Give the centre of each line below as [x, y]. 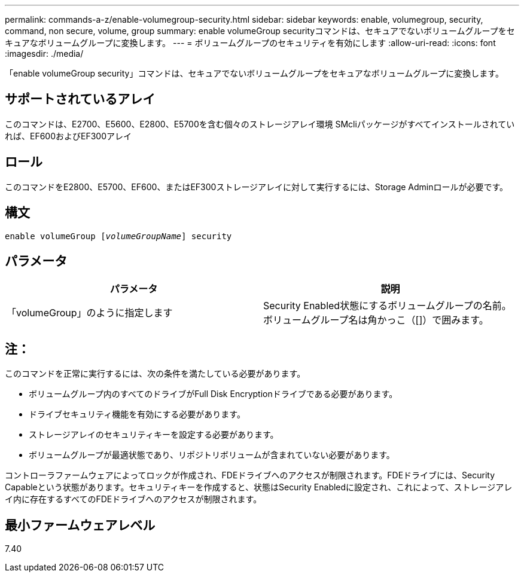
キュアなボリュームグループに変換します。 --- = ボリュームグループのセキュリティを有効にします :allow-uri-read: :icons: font [250, 43]
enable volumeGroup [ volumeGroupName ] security [118, 236]
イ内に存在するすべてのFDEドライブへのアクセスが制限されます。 [133, 499]
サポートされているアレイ [80, 99]
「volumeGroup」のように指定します [90, 313]
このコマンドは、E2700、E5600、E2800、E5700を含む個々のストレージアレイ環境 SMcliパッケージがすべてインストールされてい [260, 124]
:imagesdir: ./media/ [44, 54]
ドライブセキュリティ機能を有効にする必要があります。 [137, 414]
